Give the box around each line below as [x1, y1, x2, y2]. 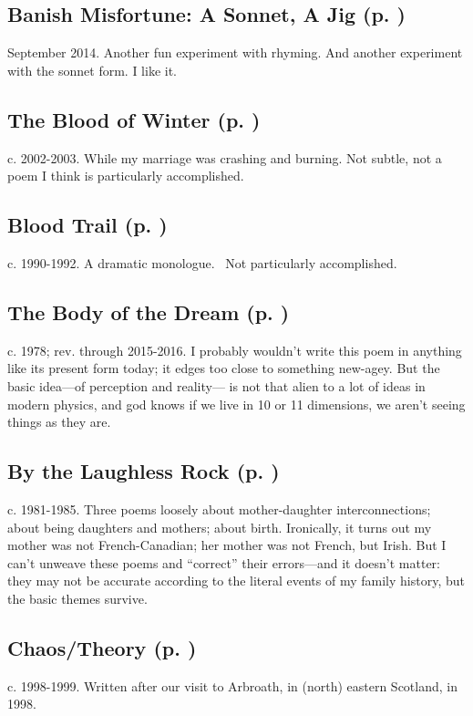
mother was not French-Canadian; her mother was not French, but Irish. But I [7, 535, 447, 555]
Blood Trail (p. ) [7, 211, 168, 239]
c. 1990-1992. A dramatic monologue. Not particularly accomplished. [7, 253, 397, 272]
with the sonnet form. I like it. [7, 60, 178, 79]
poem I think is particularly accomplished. [7, 166, 244, 185]
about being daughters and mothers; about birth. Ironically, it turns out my [7, 517, 432, 536]
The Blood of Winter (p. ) [7, 105, 261, 133]
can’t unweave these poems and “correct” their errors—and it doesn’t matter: [7, 553, 440, 572]
